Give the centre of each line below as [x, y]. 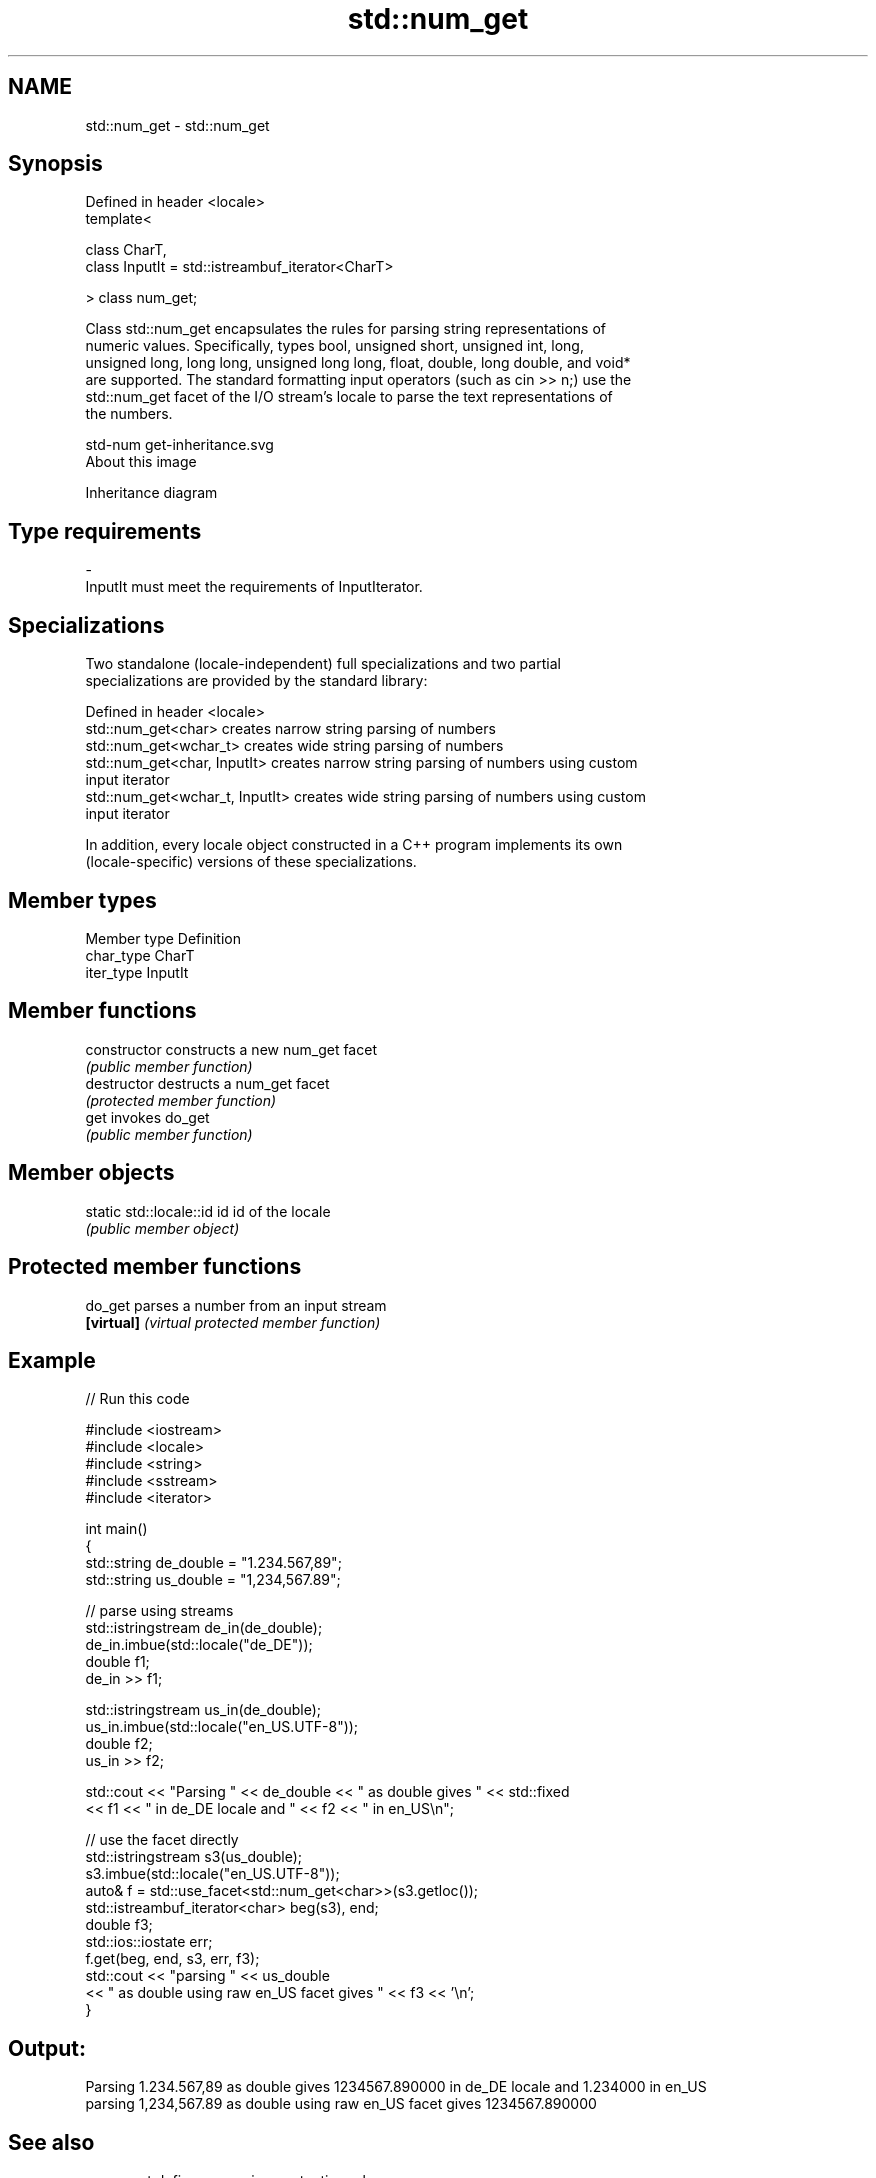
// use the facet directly [162, 1840]
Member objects [91, 1173]
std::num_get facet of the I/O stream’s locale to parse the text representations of [349, 397]
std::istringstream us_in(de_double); [203, 1710]
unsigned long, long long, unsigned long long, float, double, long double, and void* [358, 363]
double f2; [119, 1744]
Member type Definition [163, 938]
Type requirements [105, 531]
